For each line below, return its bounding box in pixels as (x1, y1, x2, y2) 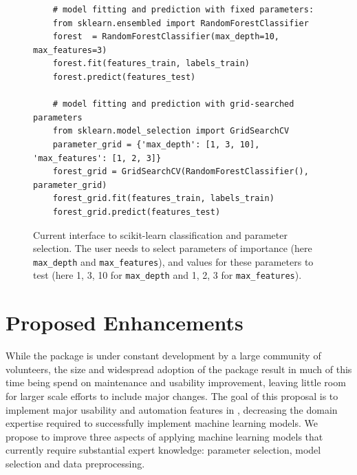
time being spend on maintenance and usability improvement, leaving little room (6, 375, 346, 390)
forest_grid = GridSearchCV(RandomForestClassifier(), (52, 167, 309, 177)
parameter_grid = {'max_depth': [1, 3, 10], (52, 139, 260, 149)
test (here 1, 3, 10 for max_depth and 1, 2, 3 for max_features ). (33, 268, 302, 282)
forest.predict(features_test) (52, 72, 196, 82)
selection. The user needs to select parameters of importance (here (33, 241, 312, 255)
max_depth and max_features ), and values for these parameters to (33, 254, 314, 268)
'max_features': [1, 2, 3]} (33, 153, 162, 163)
